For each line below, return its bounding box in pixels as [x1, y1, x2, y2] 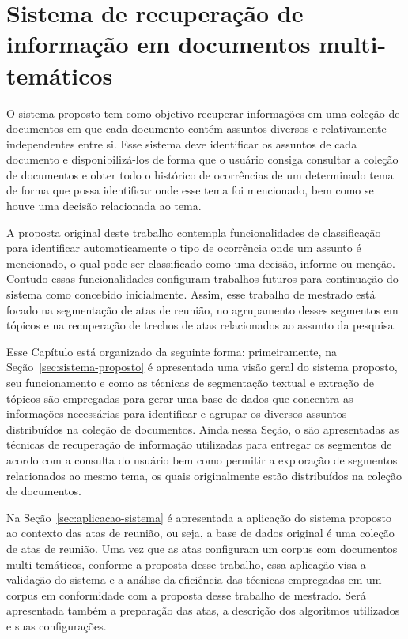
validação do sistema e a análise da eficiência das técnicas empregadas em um [6, 571, 382, 588]
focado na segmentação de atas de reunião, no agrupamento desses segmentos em [6, 301, 399, 318]
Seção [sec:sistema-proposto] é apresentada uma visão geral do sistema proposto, [6, 359, 398, 375]
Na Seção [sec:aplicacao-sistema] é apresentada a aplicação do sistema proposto [6, 509, 392, 525]
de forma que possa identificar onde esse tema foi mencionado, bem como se [6, 182, 374, 198]
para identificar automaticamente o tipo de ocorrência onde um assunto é [6, 239, 361, 256]
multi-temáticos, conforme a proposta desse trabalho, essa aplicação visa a [6, 555, 366, 572]
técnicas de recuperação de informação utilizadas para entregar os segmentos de [6, 436, 392, 453]
